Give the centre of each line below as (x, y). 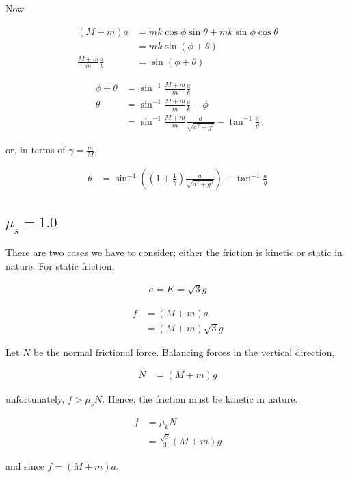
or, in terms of (36, 150)
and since (25, 465)
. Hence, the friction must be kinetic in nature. (200, 399)
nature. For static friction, (60, 265)
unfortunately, (35, 399)
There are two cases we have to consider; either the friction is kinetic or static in (174, 252)
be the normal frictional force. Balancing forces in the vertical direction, (184, 352)
